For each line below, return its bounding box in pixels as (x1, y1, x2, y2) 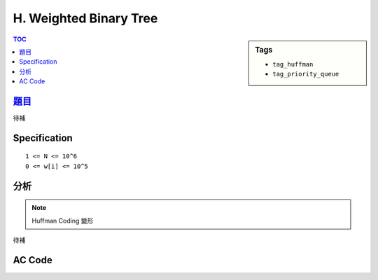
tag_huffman (272, 60, 314, 68)
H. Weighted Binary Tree (13, 10, 158, 26)
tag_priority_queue (272, 70, 339, 78)
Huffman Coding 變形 (31, 216, 94, 225)
